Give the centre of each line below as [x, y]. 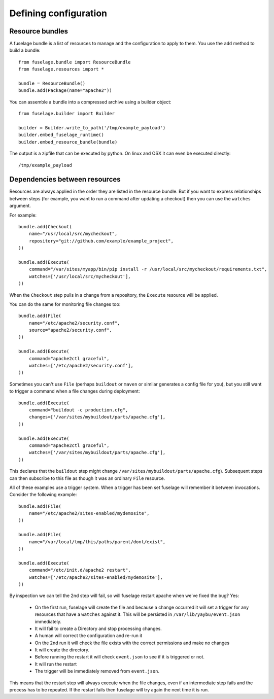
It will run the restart [56, 664]
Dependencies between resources [65, 179]
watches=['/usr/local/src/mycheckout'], [80, 276]
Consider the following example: [43, 495]
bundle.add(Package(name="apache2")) [65, 91]
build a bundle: [25, 50]
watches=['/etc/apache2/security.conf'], [81, 366]
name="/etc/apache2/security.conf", [74, 323]
